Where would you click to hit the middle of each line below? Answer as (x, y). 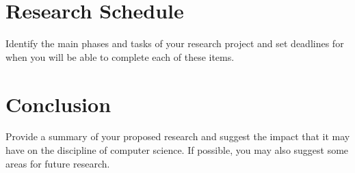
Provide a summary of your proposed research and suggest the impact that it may (178, 136)
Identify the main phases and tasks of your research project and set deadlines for (175, 43)
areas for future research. (58, 163)
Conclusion (58, 104)
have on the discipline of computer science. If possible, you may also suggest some (177, 150)
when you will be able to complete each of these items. (120, 56)
